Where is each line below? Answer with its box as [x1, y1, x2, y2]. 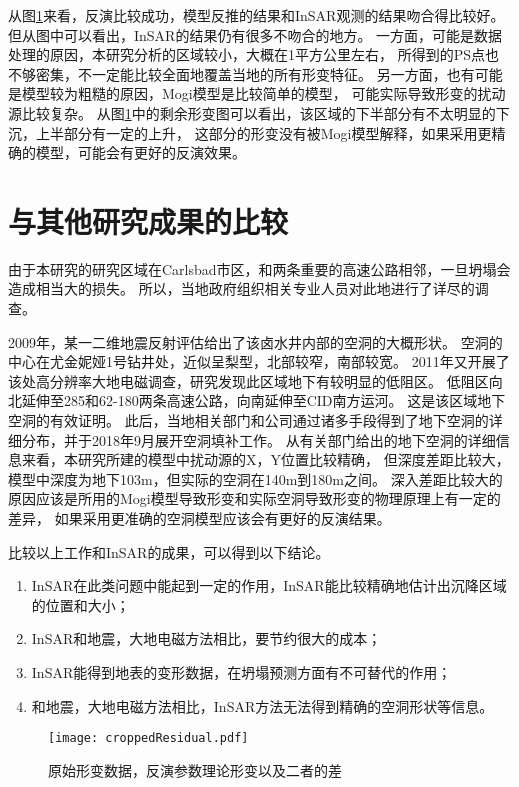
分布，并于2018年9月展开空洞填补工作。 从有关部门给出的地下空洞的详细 [21, 429, 496, 450]
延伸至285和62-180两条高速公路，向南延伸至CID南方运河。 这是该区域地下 [21, 390, 506, 411]
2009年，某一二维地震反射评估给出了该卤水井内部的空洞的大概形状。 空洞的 [8, 331, 503, 352]
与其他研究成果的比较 [8, 200, 289, 241]
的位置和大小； [31, 594, 130, 615]
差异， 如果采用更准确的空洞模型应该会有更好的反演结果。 [8, 508, 391, 528]
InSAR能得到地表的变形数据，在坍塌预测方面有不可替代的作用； [31, 661, 452, 682]
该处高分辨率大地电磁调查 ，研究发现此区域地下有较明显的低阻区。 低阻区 [8, 370, 489, 391]
